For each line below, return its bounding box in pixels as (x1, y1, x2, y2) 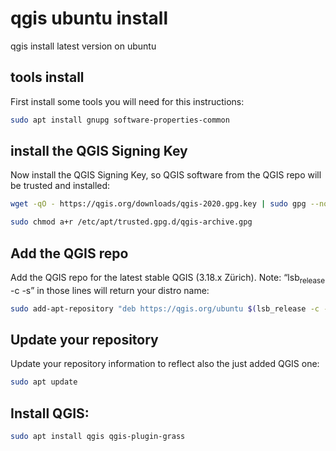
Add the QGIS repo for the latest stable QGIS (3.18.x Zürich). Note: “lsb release (10, 272, 325, 286)
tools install (10, 69, 85, 86)
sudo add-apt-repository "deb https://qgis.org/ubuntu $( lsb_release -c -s (10, 303, 333, 314)
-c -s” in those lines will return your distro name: (10, 284, 210, 296)
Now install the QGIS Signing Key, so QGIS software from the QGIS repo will (10, 169, 322, 181)
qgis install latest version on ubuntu (10, 40, 157, 52)
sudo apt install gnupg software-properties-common (10, 115, 230, 125)
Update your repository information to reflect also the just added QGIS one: (10, 358, 320, 370)
